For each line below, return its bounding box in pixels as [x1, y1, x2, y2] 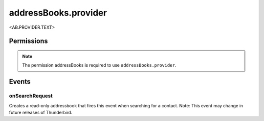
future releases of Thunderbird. [9, 109, 73, 115]
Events [9, 78, 31, 86]
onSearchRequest [9, 93, 53, 100]
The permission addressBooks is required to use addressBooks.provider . [22, 62, 176, 68]
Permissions [9, 37, 48, 45]
